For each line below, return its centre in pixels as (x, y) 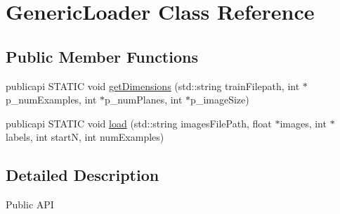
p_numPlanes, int (144, 100)
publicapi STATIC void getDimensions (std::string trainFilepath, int (153, 86)
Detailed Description (83, 175)
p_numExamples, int (51, 100)
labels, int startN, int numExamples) (85, 137)
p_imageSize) (220, 100)
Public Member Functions (102, 56)
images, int (303, 123)
